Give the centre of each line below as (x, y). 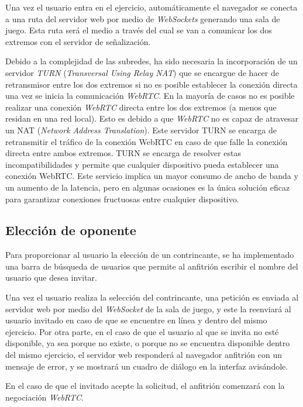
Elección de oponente (71, 230)
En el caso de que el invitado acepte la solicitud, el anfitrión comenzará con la (145, 386)
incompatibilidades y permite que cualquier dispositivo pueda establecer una (142, 164)
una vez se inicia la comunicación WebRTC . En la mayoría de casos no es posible (150, 96)
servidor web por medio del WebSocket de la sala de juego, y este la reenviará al (148, 308)
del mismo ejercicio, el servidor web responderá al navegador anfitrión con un (144, 355)
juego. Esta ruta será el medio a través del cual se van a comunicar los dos (139, 30)
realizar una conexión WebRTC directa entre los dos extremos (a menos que (141, 107)
